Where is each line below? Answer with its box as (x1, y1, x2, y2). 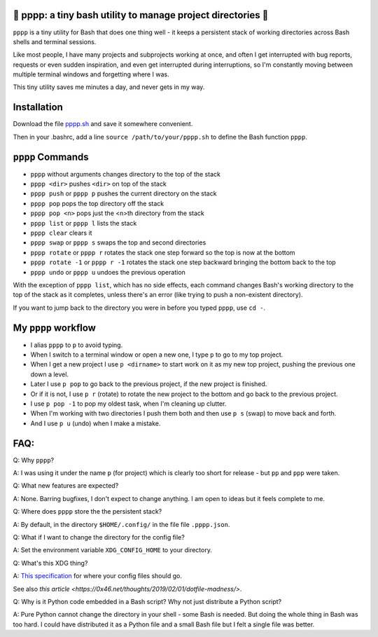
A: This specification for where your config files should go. (13, 572, 182, 580)
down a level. (30, 370, 69, 378)
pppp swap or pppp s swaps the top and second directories (30, 238, 206, 247)
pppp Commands (13, 151, 89, 163)
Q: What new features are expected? (13, 481, 119, 490)
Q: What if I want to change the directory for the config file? (13, 533, 185, 542)
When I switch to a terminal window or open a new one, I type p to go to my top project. (30, 350, 283, 359)
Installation (13, 102, 63, 114)
